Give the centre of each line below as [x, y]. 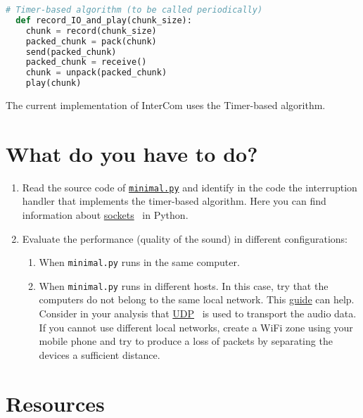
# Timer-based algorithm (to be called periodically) [134, 10]
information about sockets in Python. [105, 214]
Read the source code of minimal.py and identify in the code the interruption [190, 187]
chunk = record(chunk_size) [91, 31]
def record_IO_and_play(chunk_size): [104, 20]
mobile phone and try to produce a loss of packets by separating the [186, 341]
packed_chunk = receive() [86, 62]
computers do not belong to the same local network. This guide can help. [197, 299]
